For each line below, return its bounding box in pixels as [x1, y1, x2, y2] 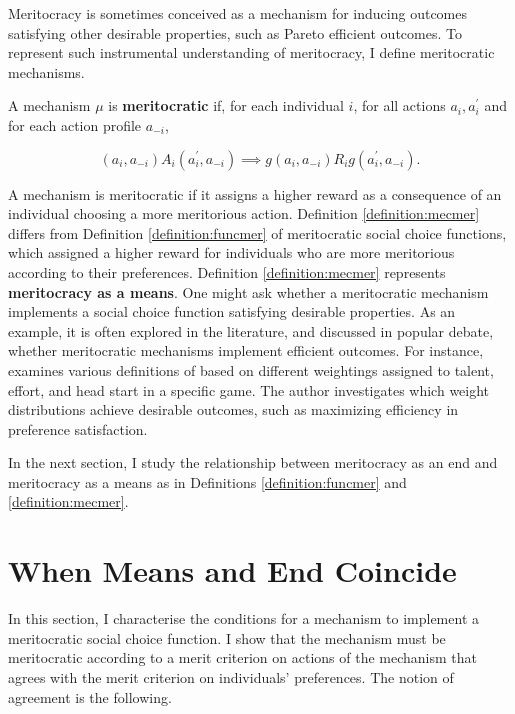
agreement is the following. [8, 686, 172, 707]
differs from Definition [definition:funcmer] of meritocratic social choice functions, [8, 222, 507, 243]
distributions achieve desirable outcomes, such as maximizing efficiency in [8, 399, 459, 420]
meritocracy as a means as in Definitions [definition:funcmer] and [8, 471, 407, 492]
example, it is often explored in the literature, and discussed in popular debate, [8, 320, 494, 341]
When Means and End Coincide [8, 550, 457, 591]
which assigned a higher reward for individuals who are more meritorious [8, 242, 455, 263]
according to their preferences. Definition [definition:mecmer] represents [8, 261, 446, 282]
